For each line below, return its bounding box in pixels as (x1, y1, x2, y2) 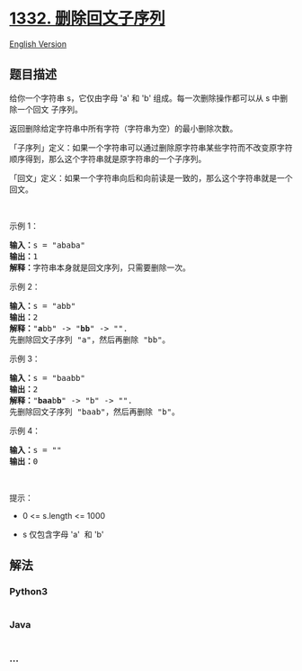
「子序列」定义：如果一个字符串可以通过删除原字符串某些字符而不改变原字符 (9, 141, 293, 153)
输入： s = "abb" (9, 301, 76, 311)
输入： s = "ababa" (9, 240, 85, 250)
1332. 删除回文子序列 (9, 8, 165, 29)
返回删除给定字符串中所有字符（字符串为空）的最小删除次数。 (9, 122, 238, 133)
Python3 (9, 585, 48, 598)
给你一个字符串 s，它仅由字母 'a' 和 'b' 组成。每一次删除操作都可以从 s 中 (9, 92, 280, 104)
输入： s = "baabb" (9, 373, 85, 383)
